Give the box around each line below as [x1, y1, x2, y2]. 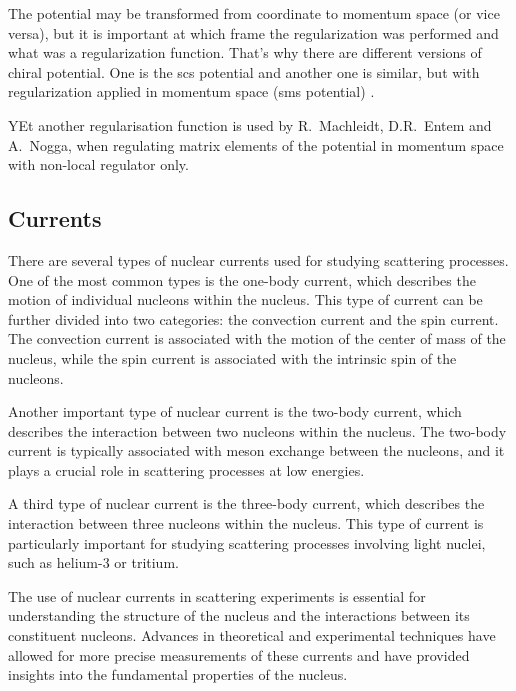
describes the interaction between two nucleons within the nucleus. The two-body [8, 420, 507, 441]
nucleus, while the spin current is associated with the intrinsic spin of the [8, 347, 457, 368]
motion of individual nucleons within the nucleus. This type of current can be [8, 289, 483, 310]
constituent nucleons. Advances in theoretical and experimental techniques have [8, 625, 496, 646]
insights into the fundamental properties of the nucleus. [8, 664, 348, 685]
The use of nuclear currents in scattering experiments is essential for [8, 585, 426, 606]
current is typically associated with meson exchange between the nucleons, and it [8, 440, 505, 461]
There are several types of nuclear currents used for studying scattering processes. [8, 249, 509, 270]
